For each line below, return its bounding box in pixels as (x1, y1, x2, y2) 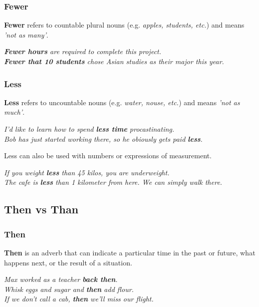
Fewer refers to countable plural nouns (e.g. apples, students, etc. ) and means (4, 20, 244, 30)
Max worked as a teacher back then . (4, 274, 118, 284)
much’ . (4, 107, 25, 117)
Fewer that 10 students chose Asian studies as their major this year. (4, 56, 224, 66)
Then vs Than (4, 201, 79, 217)
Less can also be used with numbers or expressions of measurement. (4, 150, 212, 161)
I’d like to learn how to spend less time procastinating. (4, 124, 174, 134)
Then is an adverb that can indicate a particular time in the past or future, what (4, 247, 255, 257)
